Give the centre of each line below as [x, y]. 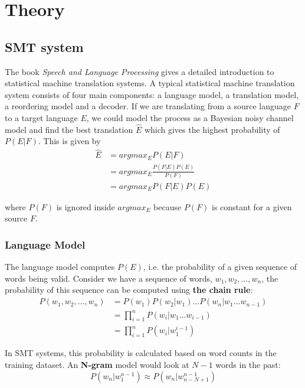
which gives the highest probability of [212, 129]
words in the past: [248, 365]
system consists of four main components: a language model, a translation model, [152, 94]
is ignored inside [86, 206]
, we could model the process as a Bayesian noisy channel [190, 117]
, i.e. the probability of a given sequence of [220, 267]
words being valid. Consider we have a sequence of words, [109, 278]
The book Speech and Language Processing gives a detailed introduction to [140, 71]
